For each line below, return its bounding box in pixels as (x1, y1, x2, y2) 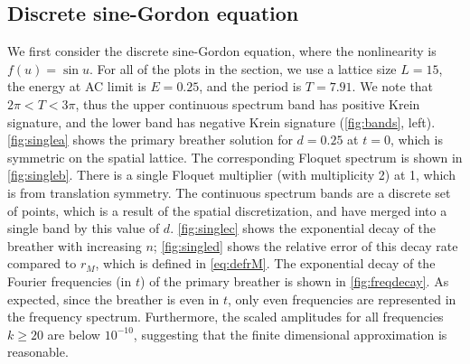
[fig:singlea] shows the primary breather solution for (7, 130, 293, 149)
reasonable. (7, 342, 69, 361)
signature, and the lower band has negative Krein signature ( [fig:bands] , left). (7, 112, 436, 131)
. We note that (352, 77, 434, 96)
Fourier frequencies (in (7, 271, 132, 290)
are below (47, 324, 100, 343)
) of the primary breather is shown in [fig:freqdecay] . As (140, 271, 449, 290)
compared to (7, 254, 77, 273)
